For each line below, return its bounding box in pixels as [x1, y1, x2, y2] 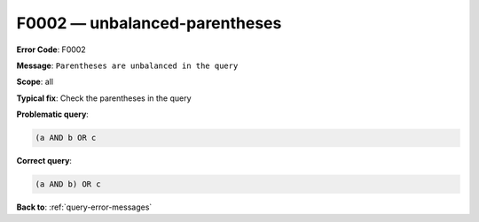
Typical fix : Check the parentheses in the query [16, 93, 192, 103]
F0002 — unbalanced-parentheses [16, 13, 282, 33]
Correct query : [16, 156, 73, 166]
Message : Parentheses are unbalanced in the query [16, 60, 239, 71]
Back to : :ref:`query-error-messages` [16, 202, 153, 212]
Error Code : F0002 [16, 44, 86, 55]
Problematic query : [16, 109, 89, 119]
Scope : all [16, 76, 53, 88]
